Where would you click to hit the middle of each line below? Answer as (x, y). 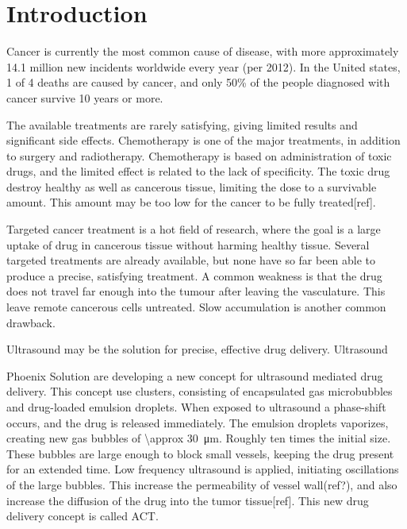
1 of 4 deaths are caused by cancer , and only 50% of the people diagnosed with (198, 82)
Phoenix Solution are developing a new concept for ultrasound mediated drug (195, 375)
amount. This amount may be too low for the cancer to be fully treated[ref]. (191, 202)
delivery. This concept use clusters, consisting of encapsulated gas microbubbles (200, 391)
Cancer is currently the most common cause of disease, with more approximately (203, 51)
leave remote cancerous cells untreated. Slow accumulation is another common (196, 307)
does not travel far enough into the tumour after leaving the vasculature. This (196, 291)
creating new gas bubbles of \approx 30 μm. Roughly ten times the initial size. (199, 438)
